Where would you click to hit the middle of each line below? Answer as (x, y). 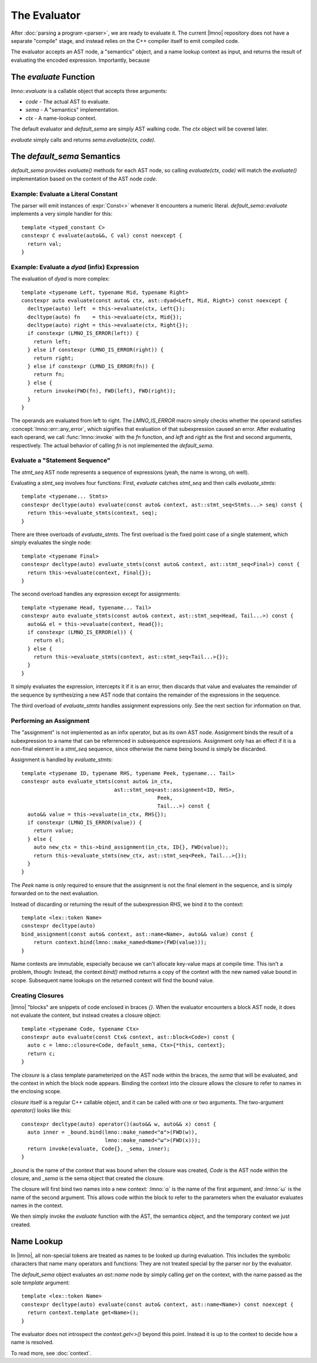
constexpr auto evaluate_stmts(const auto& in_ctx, (97, 781)
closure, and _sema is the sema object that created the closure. (87, 1178)
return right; (54, 358)
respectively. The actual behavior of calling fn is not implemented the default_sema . (112, 445)
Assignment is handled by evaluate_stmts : (62, 760)
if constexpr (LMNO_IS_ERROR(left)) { (83, 333)
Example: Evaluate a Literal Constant (64, 194)
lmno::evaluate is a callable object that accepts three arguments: (89, 91)
